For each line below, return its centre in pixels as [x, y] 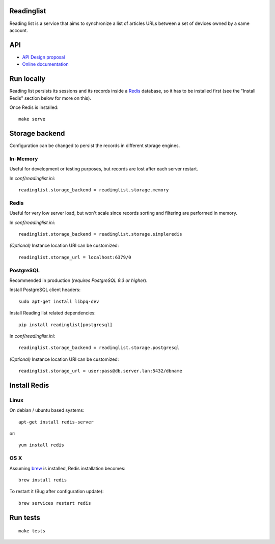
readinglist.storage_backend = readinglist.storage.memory [94, 190]
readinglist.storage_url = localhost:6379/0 [75, 257]
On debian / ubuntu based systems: [47, 410]
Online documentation [45, 64]
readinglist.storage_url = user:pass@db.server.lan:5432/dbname [101, 371]
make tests [32, 531]
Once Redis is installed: [34, 107]
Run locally [28, 79]
